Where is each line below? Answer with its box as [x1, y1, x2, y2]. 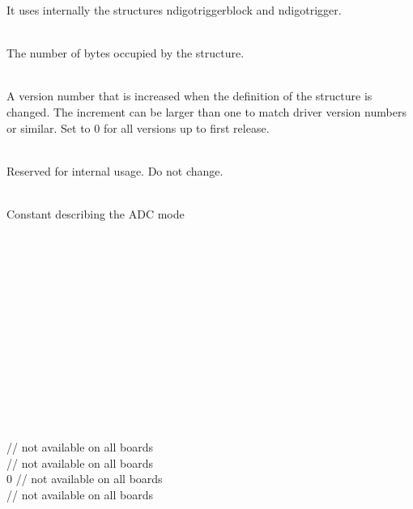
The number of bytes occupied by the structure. [6, 45, 245, 62]
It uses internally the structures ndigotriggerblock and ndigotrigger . [6, 2, 342, 18]
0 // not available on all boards [6, 470, 163, 487]
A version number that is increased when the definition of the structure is [6, 87, 373, 104]
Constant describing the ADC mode [6, 205, 185, 222]
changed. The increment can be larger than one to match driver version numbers [6, 103, 407, 120]
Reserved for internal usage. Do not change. [6, 162, 224, 179]
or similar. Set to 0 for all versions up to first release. [6, 119, 270, 136]
